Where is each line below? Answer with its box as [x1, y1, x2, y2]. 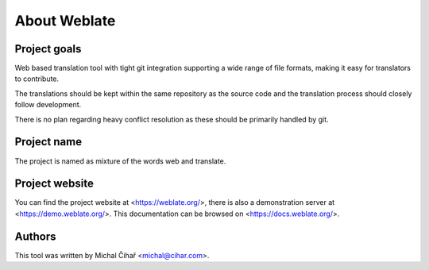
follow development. [14, 100, 82, 110]
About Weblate [14, 12, 116, 29]
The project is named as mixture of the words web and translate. [14, 156, 226, 166]
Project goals [14, 42, 82, 56]
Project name [14, 135, 83, 148]
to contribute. [14, 74, 60, 83]
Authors [14, 229, 56, 243]
